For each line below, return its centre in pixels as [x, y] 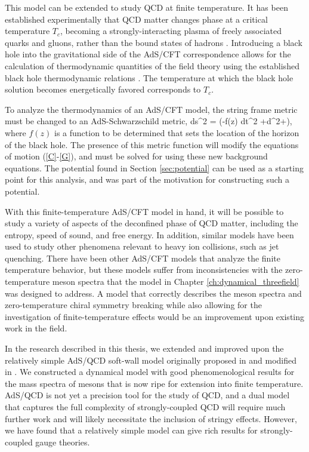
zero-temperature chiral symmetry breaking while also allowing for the [133, 305]
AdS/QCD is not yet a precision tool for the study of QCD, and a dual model [147, 395]
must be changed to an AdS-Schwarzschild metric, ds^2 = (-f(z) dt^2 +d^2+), [149, 121]
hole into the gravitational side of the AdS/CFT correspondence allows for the [148, 54]
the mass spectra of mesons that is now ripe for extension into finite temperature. [154, 383]
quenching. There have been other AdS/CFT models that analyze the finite [143, 258]
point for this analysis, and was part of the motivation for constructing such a [147, 179]
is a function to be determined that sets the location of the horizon [177, 132]
